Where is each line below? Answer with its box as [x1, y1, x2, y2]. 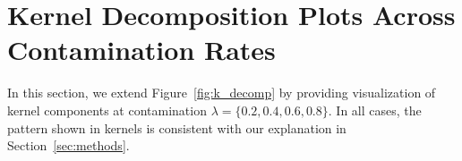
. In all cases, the [328, 100, 422, 119]
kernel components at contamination [7, 100, 207, 119]
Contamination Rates [7, 31, 276, 68]
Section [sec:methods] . [7, 136, 130, 155]
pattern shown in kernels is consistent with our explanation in [7, 118, 346, 137]
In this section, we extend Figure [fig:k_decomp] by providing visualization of [7, 83, 436, 102]
